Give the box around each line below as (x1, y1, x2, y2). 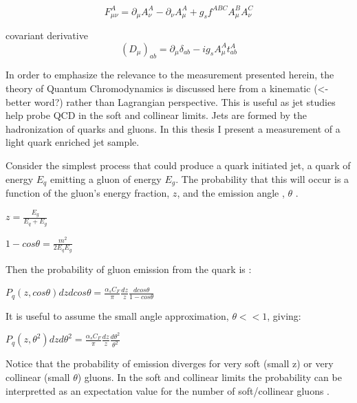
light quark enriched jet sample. (6, 135, 140, 149)
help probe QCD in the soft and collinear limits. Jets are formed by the (6, 108, 307, 122)
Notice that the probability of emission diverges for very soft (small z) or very (6, 356, 334, 371)
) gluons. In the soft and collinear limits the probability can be (77, 370, 342, 384)
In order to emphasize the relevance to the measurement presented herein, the (6, 67, 334, 82)
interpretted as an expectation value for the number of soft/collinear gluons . (6, 383, 330, 397)
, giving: (267, 308, 301, 323)
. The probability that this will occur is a (175, 171, 349, 186)
